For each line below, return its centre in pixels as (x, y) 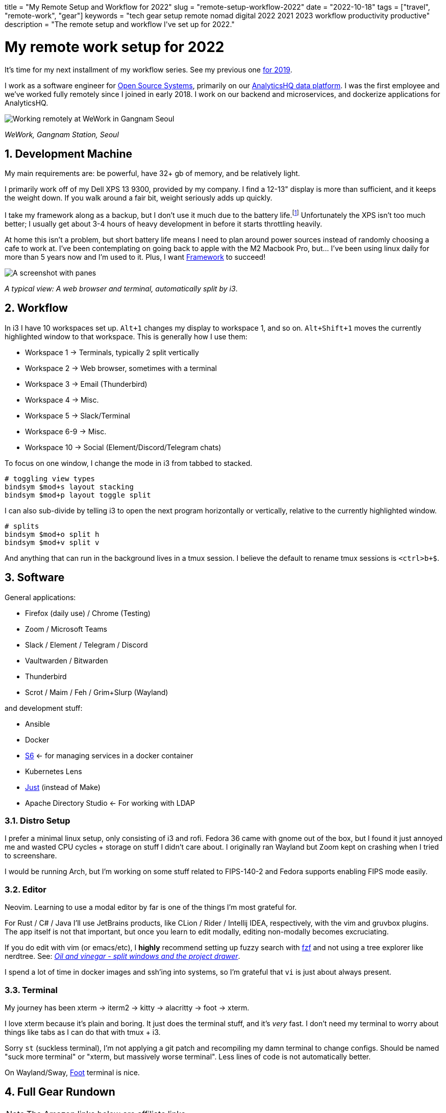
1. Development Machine (69, 154)
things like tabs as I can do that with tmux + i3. (83, 1032)
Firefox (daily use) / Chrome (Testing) (88, 613)
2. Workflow (36, 308)
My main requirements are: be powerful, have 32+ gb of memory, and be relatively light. (152, 174)
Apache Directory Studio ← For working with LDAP (110, 803)
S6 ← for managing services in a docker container (109, 755)
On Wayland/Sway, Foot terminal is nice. (72, 1072)
